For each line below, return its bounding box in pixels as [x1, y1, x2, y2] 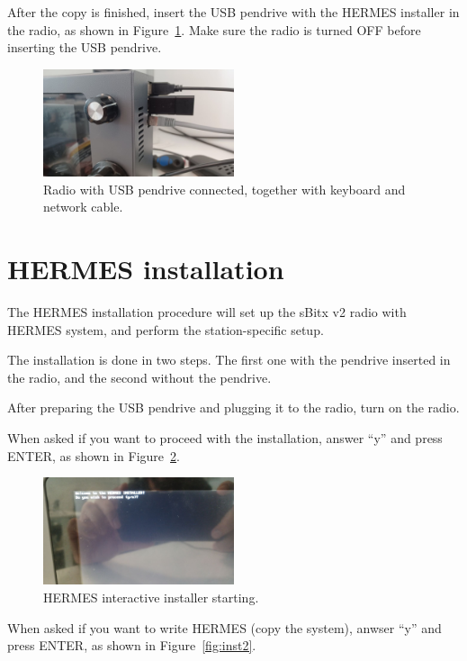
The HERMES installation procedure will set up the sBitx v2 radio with [7, 302, 407, 321]
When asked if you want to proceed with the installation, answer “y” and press [7, 428, 443, 447]
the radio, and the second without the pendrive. [7, 367, 272, 386]
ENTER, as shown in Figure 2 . [7, 446, 180, 465]
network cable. [43, 197, 123, 216]
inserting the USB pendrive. [7, 38, 162, 57]
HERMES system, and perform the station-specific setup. [7, 320, 324, 339]
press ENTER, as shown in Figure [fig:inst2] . [7, 636, 256, 655]
